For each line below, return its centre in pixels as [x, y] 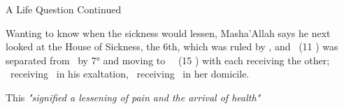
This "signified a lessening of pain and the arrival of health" [133, 97]
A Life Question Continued [64, 9]
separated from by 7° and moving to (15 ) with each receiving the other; [168, 60]
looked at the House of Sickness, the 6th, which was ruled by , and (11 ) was [172, 46]
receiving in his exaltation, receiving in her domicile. [130, 74]
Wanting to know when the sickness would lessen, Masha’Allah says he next [168, 32]
